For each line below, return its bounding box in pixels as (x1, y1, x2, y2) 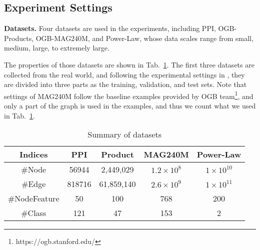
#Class (21, 207, 46, 219)
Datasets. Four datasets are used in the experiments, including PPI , (4, 23, 216, 33)
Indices (19, 148, 48, 160)
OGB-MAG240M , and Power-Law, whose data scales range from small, (35, 32, 253, 43)
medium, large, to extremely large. (4, 42, 109, 53)
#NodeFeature (8, 192, 59, 204)
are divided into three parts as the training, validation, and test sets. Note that (4, 79, 247, 89)
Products (4, 32, 32, 43)
